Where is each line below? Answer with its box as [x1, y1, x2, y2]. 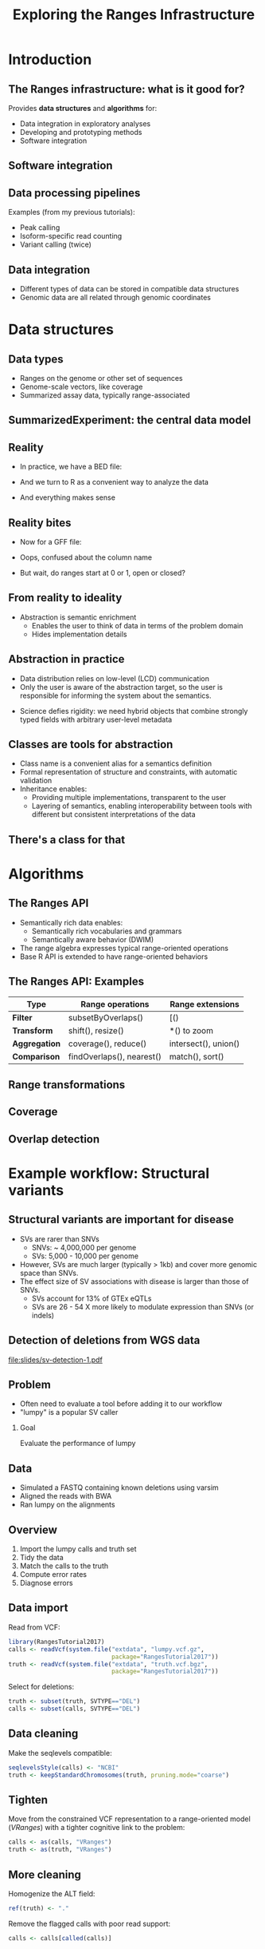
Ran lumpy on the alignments [19, 1499, 115, 1510]
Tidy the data [19, 1553, 64, 1563]
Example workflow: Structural [8, 1164, 209, 1182]
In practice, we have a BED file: [19, 462, 123, 472]
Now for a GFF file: [19, 537, 82, 547]
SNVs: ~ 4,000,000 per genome [31, 1242, 137, 1252]
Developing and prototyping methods [19, 128, 142, 137]
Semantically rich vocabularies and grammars [31, 926, 182, 936]
